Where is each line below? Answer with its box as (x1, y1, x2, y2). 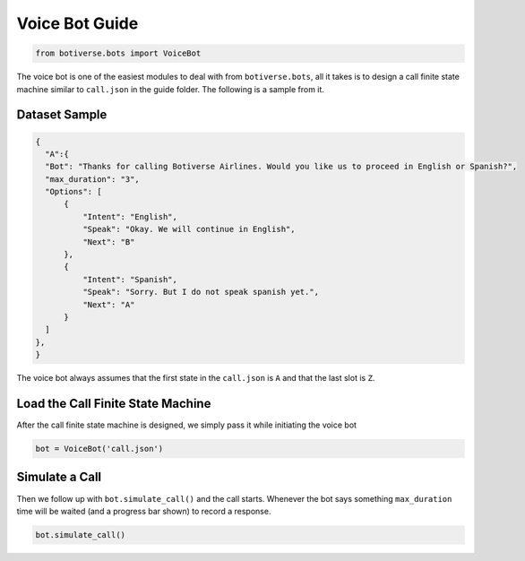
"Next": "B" (82, 237, 135, 246)
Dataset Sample (16, 108, 108, 123)
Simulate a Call (16, 470, 102, 485)
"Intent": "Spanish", (82, 274, 178, 284)
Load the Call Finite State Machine (16, 395, 211, 411)
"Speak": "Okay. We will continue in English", (82, 224, 296, 235)
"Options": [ (45, 186, 102, 197)
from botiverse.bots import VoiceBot (35, 48, 202, 58)
